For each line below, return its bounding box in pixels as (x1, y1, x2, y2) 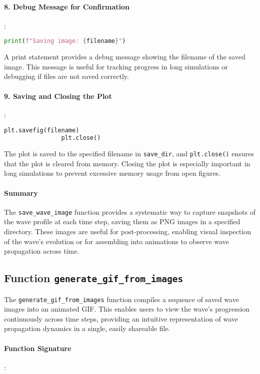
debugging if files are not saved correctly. (4, 71, 129, 81)
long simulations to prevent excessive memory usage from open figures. (4, 168, 221, 178)
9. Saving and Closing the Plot (4, 90, 112, 101)
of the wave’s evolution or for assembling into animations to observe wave (4, 236, 229, 246)
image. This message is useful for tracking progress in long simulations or (4, 61, 228, 71)
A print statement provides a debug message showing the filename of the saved (4, 51, 245, 62)
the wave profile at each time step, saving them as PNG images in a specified (4, 216, 240, 227)
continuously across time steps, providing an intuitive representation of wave (4, 313, 238, 324)
